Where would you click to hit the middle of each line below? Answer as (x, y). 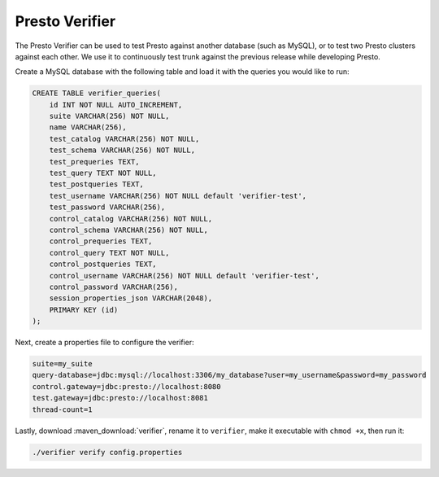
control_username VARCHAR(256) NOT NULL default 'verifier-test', (185, 276)
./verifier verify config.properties (107, 452)
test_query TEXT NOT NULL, (103, 173)
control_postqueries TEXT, (103, 264)
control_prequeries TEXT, (101, 241)
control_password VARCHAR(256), (114, 287)
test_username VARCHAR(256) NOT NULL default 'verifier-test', (178, 196)
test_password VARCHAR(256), (107, 207)
